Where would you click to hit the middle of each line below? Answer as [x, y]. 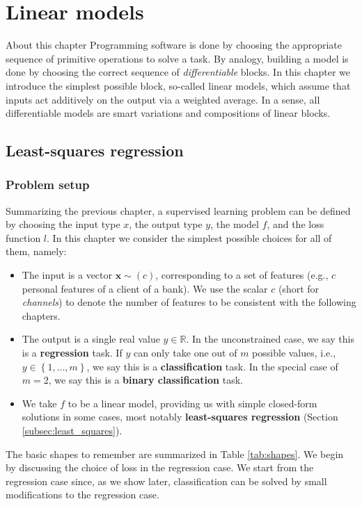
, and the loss [296, 224]
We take [39, 403]
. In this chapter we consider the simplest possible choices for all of [189, 237]
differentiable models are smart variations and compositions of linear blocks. [168, 113]
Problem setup [48, 185]
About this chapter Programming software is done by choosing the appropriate [174, 45]
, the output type [166, 224]
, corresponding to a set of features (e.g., [242, 275]
